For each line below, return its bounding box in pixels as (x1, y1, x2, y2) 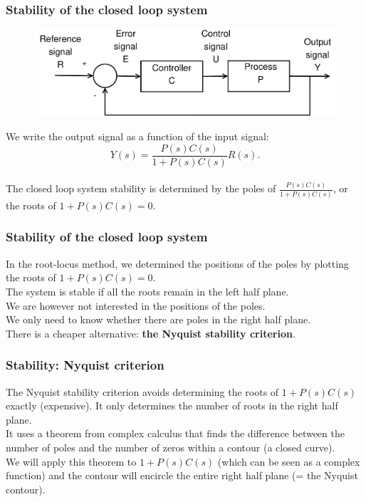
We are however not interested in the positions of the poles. (6, 298, 266, 313)
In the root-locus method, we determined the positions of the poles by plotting (6, 256, 349, 271)
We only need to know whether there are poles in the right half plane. (6, 312, 311, 327)
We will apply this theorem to (6, 454, 137, 469)
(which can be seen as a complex (217, 454, 360, 469)
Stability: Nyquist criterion (6, 356, 164, 374)
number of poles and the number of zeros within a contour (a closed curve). (6, 439, 335, 454)
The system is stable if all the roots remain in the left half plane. (6, 283, 289, 298)
